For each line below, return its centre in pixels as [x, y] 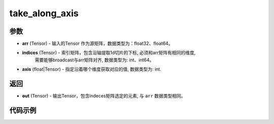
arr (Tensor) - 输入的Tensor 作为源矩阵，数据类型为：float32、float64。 [97, 44]
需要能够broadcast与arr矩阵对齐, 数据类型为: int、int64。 [94, 60]
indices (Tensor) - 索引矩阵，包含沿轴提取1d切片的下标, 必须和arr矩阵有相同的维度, [109, 53]
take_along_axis [44, 13]
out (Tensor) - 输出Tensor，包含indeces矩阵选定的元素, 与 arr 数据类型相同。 [104, 96]
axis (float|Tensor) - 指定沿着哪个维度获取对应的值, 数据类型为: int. [92, 69]
